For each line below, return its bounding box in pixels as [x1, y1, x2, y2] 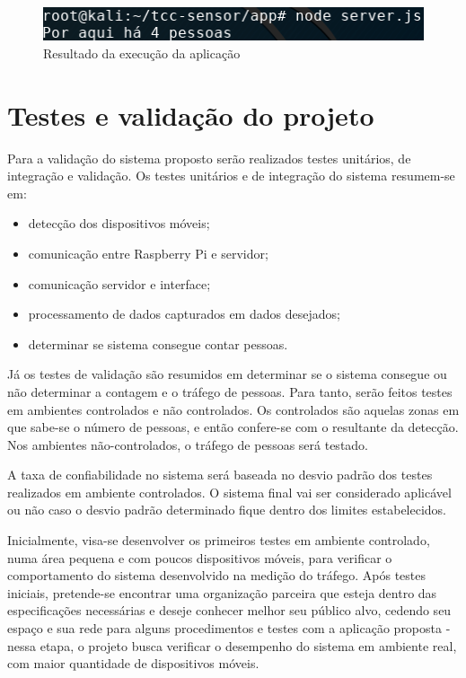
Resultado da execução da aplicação [43, 43, 241, 62]
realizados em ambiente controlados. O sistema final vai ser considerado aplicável [7, 482, 452, 501]
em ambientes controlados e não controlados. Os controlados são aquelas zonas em [7, 400, 460, 418]
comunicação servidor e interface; [28, 274, 211, 293]
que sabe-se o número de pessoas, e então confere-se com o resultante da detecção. [7, 418, 459, 436]
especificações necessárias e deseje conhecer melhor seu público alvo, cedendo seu [7, 601, 452, 620]
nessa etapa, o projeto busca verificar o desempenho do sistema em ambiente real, [7, 636, 457, 655]
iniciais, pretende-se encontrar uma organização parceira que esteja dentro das [7, 583, 437, 602]
